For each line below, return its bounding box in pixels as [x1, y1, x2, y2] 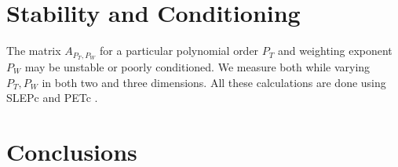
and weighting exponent [277, 42, 393, 59]
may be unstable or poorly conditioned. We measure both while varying [24, 58, 371, 74]
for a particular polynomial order [100, 42, 259, 59]
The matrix [6, 42, 61, 59]
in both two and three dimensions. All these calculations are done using [42, 74, 386, 90]
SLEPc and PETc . [6, 89, 98, 106]
